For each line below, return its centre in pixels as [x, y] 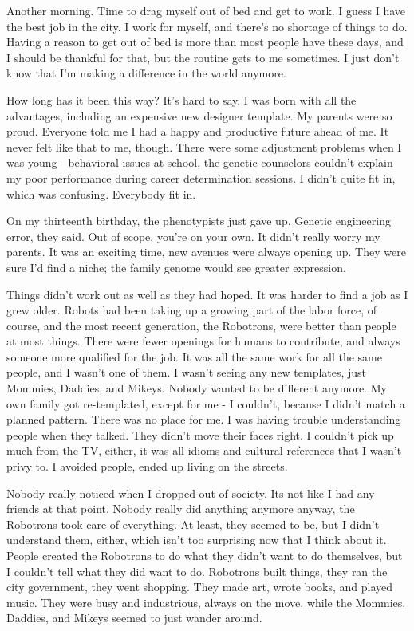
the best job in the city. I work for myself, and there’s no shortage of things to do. [207, 26]
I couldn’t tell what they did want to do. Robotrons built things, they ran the [197, 571]
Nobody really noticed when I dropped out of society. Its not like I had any [191, 493]
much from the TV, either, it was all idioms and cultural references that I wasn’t [204, 450]
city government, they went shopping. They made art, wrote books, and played [200, 587]
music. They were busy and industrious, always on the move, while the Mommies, [206, 602]
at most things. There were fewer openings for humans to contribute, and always [203, 341]
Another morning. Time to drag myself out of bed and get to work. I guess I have [206, 10]
